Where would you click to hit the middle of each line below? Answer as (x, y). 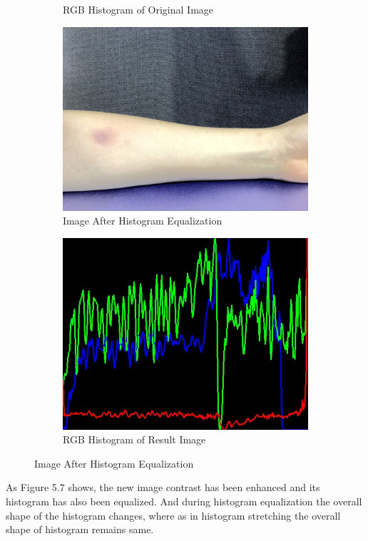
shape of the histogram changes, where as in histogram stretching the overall (173, 515)
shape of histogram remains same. (80, 529)
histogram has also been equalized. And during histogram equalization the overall (184, 501)
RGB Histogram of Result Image (134, 439)
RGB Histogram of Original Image (138, 9)
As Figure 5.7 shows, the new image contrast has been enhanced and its (163, 487)
